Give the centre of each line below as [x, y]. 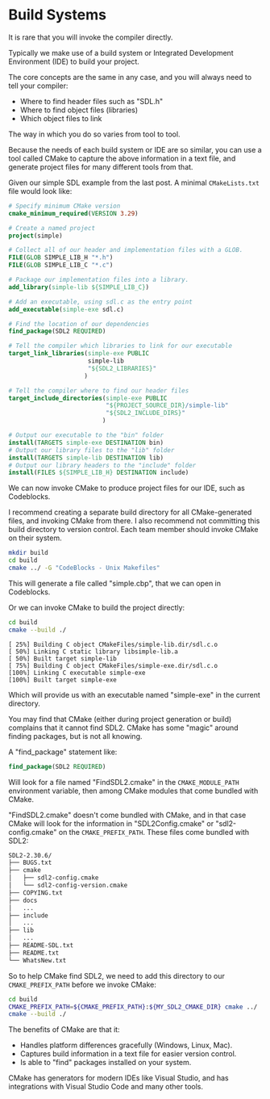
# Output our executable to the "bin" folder [86, 435]
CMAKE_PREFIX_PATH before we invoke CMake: [83, 984]
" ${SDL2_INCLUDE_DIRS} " [145, 413]
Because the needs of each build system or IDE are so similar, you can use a [135, 149]
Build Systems [58, 15]
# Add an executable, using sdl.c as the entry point [101, 302]
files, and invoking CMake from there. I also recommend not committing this [134, 521]
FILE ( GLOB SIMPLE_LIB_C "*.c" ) [61, 265]
